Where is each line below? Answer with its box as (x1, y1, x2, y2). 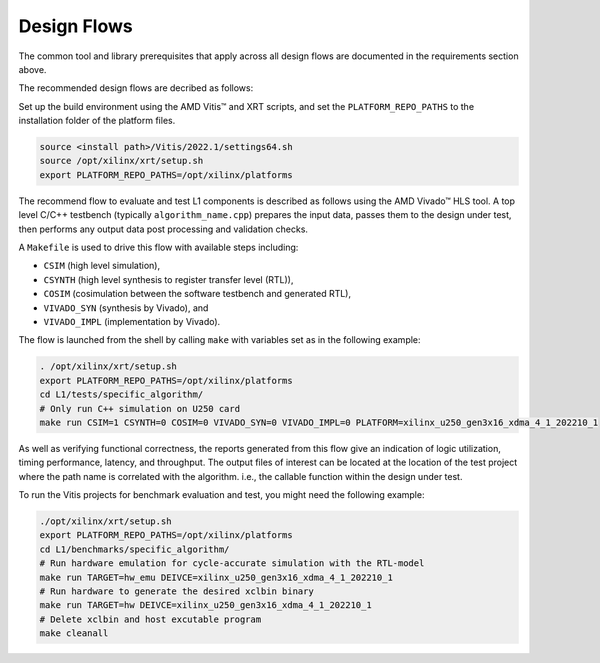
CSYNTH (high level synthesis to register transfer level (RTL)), (43, 273, 294, 285)
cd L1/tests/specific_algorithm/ (39, 389, 204, 400)
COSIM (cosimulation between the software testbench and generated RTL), (43, 288, 352, 300)
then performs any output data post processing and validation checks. (18, 223, 309, 235)
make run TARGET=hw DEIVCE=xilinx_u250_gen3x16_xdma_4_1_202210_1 (39, 600, 372, 611)
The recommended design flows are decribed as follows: (18, 82, 254, 94)
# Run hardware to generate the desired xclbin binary (39, 586, 314, 597)
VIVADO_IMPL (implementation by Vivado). (43, 315, 221, 327)
